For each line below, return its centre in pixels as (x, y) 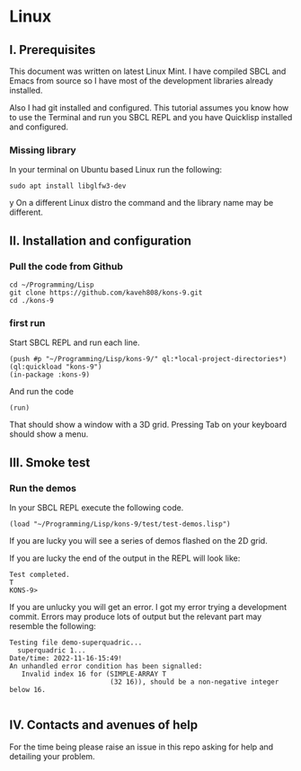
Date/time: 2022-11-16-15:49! (66, 658)
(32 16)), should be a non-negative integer (194, 682)
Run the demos (43, 488)
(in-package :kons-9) (50, 375)
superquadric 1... (52, 650)
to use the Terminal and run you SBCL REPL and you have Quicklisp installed (151, 117)
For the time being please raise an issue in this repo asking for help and (142, 747)
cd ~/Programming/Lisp (52, 285)
